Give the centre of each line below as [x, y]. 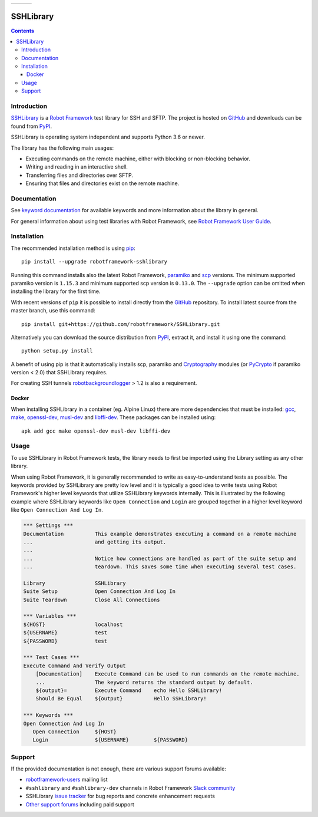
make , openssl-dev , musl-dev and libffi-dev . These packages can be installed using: [113, 417]
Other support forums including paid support [80, 804]
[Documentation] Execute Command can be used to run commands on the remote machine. [168, 674]
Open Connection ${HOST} [75, 732]
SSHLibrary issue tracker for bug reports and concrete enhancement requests [120, 796]
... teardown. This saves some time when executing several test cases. [160, 567]
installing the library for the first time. [56, 291]
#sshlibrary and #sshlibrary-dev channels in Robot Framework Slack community [130, 788]
